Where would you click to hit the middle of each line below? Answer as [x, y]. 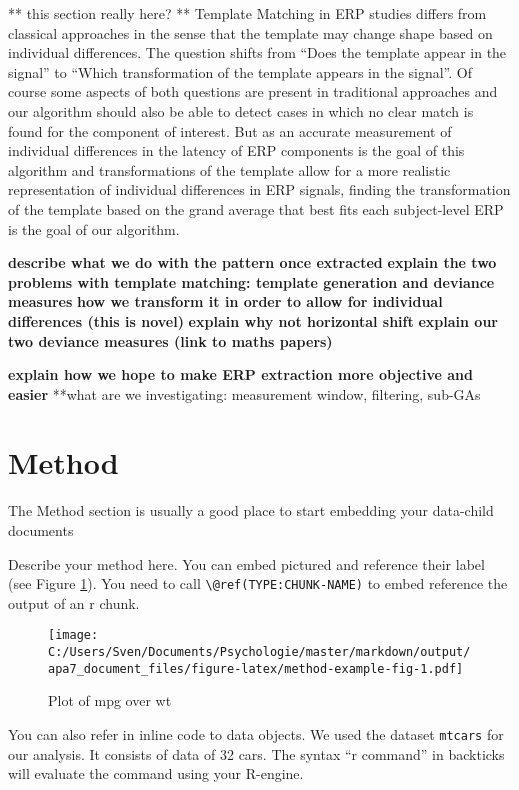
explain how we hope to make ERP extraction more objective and [241, 374]
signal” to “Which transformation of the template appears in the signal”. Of [240, 71]
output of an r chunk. [74, 602]
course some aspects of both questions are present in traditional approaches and [253, 91]
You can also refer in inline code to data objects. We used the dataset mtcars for [256, 734]
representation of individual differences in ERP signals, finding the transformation [259, 189]
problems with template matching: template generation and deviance [251, 281]
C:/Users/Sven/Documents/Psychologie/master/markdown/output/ [259, 652]
